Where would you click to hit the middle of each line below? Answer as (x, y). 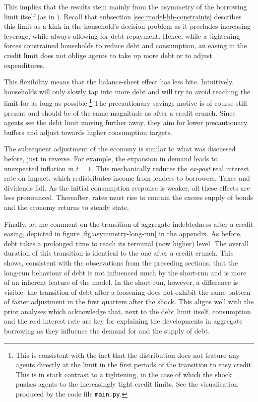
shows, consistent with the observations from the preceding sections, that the (121, 262)
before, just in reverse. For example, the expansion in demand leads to (111, 158)
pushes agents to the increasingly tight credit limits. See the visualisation (127, 384)
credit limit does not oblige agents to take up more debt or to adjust (108, 55)
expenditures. (24, 65)
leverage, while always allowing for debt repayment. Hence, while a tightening (122, 35)
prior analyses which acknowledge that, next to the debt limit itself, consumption (128, 311)
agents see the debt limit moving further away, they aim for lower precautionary (126, 122)
